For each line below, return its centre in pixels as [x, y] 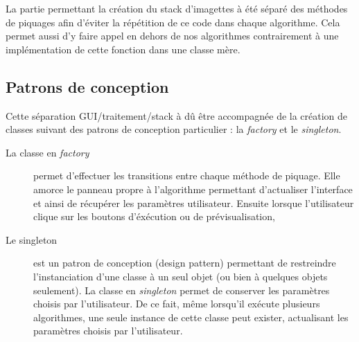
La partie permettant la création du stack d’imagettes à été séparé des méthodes [177, 8]
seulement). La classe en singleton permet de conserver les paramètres [182, 290]
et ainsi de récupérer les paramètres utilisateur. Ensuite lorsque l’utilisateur [194, 202]
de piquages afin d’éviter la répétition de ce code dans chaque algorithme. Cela [173, 22]
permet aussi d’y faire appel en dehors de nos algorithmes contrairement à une [172, 36]
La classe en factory [47, 152]
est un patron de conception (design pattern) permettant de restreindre [185, 263]
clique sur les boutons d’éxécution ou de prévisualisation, [154, 216]
